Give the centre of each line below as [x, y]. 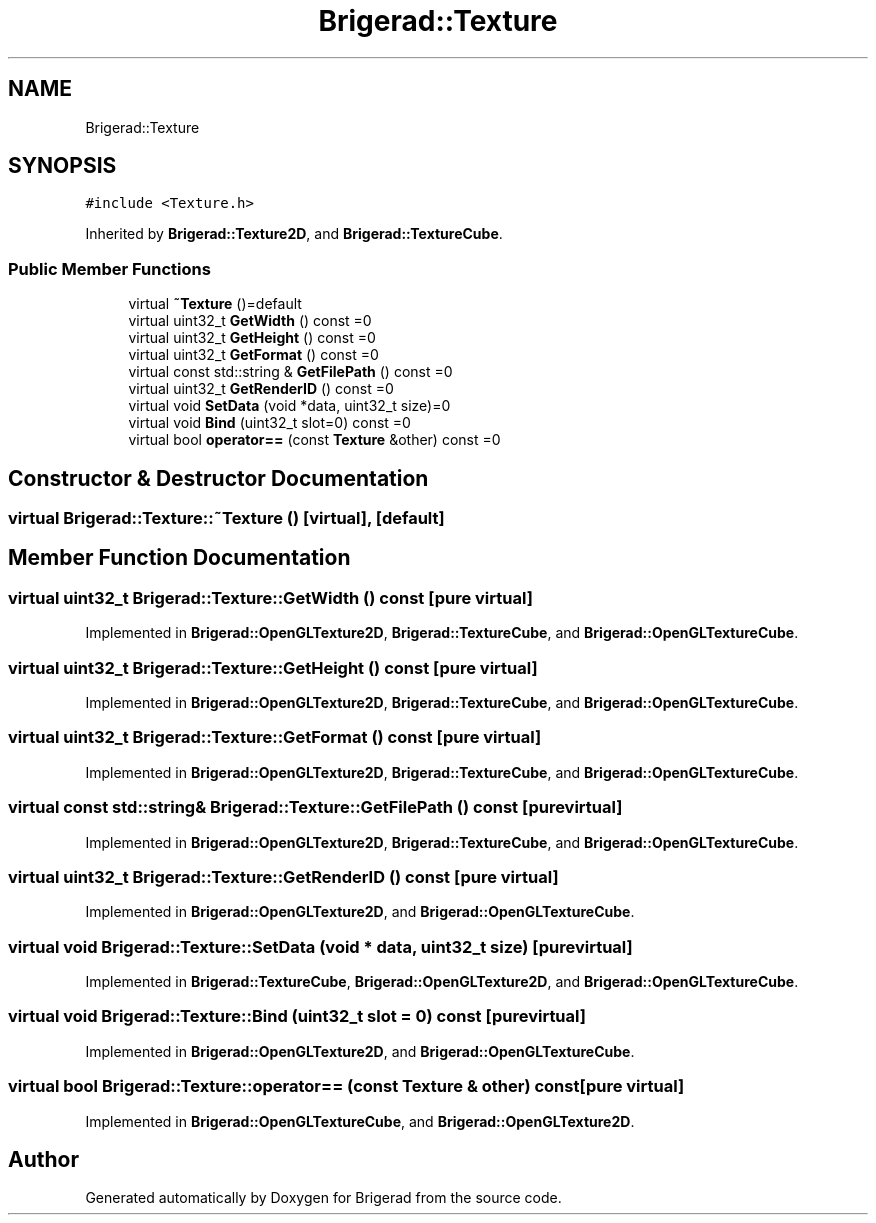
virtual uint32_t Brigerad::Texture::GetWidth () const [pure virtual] [270, 597]
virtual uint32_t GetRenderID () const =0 [261, 389]
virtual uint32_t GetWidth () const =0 [250, 321]
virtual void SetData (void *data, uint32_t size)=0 [289, 406]
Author [43, 1159]
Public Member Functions [109, 268]
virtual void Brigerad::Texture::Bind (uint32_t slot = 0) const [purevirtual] [297, 1016]
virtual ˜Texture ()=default [215, 304]
